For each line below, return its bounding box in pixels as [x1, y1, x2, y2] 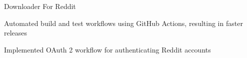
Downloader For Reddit [4, 1, 76, 11]
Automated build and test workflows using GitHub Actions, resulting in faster [4, 17, 243, 28]
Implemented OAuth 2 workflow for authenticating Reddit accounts [4, 44, 211, 54]
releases [4, 27, 27, 38]
